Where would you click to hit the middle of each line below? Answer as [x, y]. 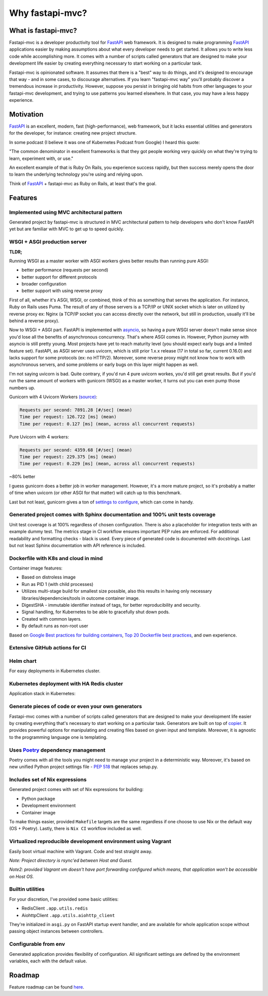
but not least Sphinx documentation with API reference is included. [77, 545]
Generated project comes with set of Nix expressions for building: [76, 789]
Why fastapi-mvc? [48, 13]
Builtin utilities [27, 889]
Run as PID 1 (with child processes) [58, 584]
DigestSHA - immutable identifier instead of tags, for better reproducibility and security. [111, 605]
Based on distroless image [49, 577]
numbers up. [22, 388]
